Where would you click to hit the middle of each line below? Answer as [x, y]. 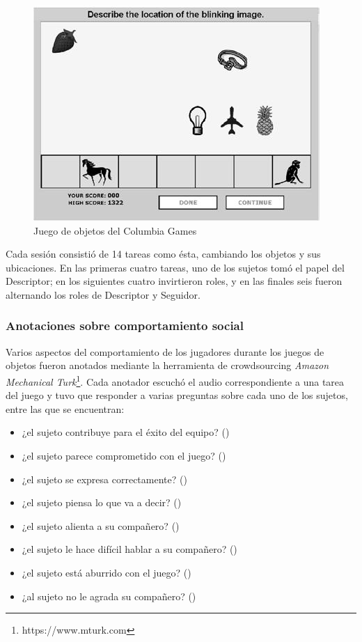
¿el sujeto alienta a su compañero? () [101, 525]
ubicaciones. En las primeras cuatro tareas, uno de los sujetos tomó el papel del [175, 267]
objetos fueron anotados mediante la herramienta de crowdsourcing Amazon [167, 365]
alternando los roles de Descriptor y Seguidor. [103, 294]
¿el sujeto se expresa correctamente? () [104, 479]
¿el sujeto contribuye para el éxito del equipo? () [126, 432]
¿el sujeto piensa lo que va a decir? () [102, 502]
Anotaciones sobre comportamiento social [125, 326]
